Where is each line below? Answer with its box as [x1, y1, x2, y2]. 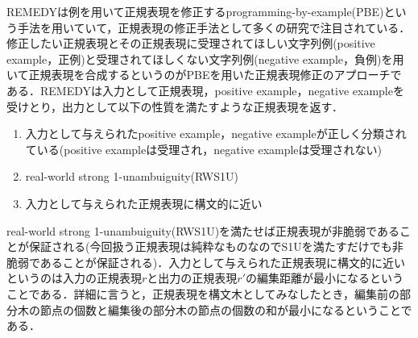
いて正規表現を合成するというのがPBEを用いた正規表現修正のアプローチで [6, 66, 402, 83]
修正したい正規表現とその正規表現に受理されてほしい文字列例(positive [6, 35, 375, 52]
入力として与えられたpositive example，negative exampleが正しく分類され [25, 125, 407, 142]
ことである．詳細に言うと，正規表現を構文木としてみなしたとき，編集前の [6, 285, 400, 302]
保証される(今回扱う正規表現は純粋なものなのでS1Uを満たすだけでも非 [28, 238, 404, 255]
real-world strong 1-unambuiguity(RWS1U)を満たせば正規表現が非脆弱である [6, 222, 399, 239]
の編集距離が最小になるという [246, 269, 404, 286]
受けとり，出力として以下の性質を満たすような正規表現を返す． [6, 98, 344, 115]
